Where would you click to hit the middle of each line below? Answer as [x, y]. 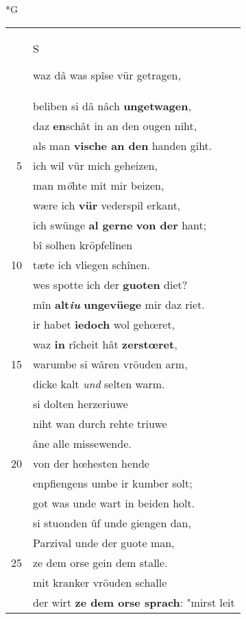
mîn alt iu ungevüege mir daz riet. [119, 304]
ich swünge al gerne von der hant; [120, 225]
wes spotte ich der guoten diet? [110, 284]
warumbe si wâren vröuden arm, [110, 364]
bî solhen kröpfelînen [83, 244]
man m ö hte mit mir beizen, [99, 185]
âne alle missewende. [82, 443]
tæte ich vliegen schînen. [92, 264]
